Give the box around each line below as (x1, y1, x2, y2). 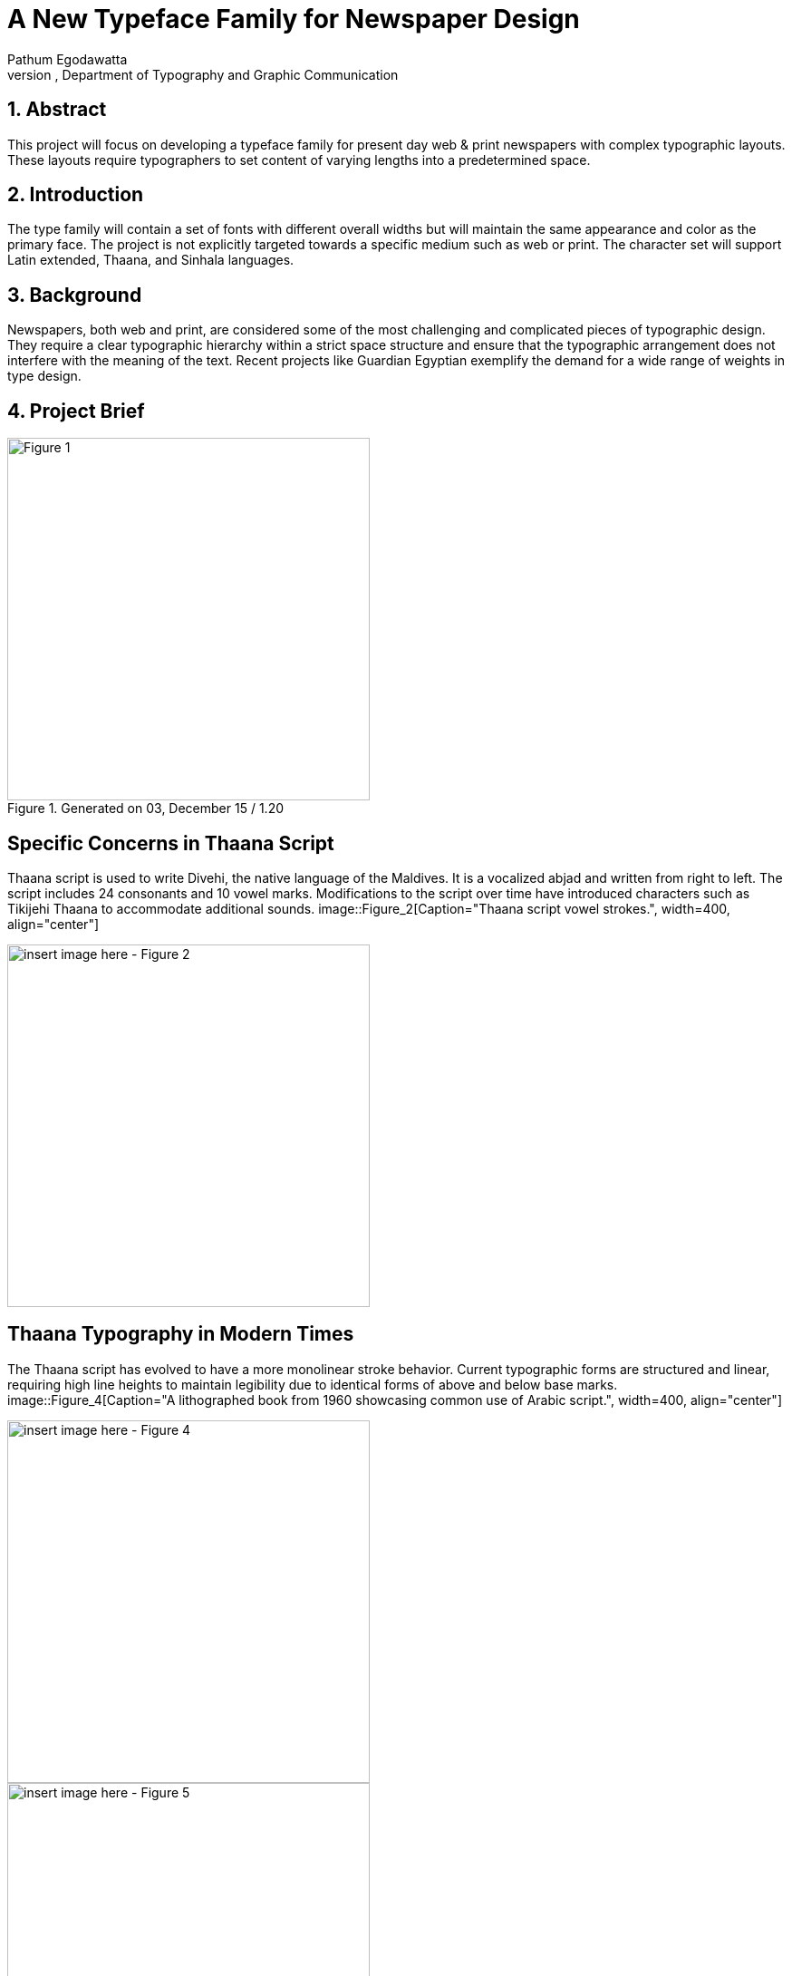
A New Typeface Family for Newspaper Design (7, 4, 580, 34)
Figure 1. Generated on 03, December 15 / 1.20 (7, 800, 284, 817)
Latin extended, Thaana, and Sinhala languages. (7, 252, 295, 268)
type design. (7, 368, 82, 384)
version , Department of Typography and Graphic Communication (7, 66, 399, 82)
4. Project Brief (7, 399, 145, 422)
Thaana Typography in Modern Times (7, 1322, 354, 1346)
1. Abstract (7, 98, 107, 121)
